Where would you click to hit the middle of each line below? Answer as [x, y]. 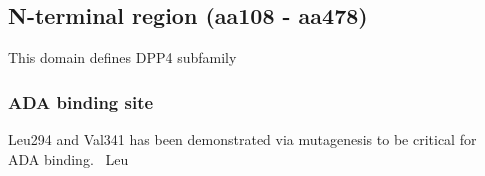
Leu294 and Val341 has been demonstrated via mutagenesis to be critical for [242, 139]
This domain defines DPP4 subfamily [122, 57]
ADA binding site [81, 101]
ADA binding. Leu [68, 158]
